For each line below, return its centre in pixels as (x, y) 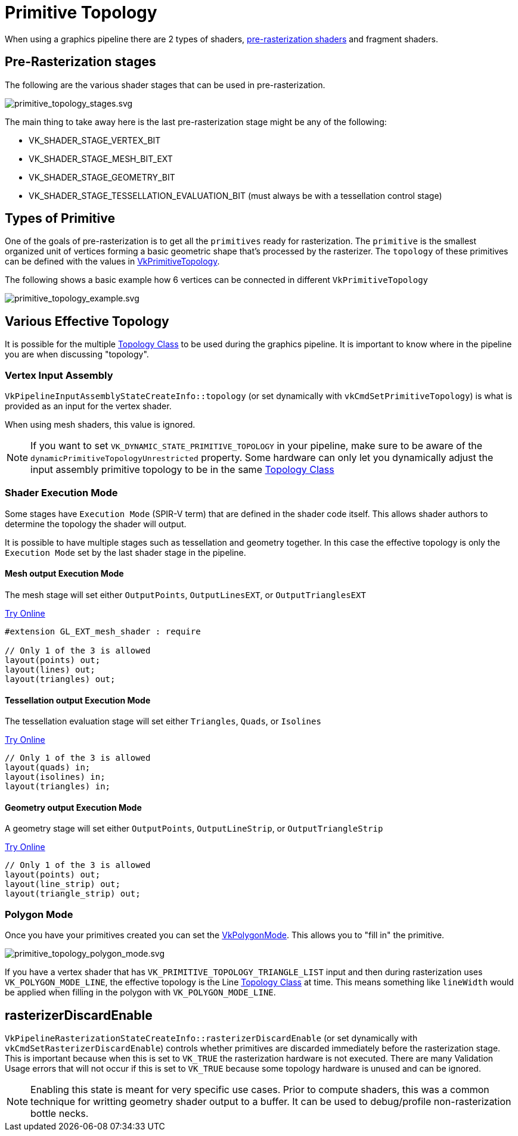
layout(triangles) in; (58, 787)
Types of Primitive (60, 219)
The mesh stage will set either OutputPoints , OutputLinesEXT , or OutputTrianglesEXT (185, 595)
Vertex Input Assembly (59, 375)
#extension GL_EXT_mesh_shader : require (103, 631)
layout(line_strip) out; (63, 884)
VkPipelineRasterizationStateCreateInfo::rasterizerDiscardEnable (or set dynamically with (211, 1038)
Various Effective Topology (87, 321)
